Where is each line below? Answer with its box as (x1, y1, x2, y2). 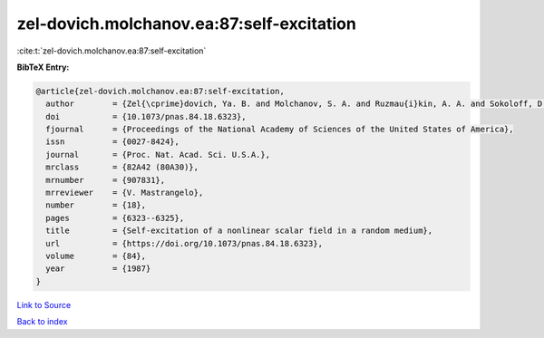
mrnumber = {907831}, (45, 175, 166, 185)
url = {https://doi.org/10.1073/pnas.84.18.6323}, (45, 238, 324, 248)
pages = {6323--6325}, (45, 213, 185, 223)
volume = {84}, (45, 251, 147, 261)
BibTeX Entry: (16, 62, 70, 72)
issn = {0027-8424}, (45, 137, 180, 147)
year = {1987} (45, 264, 151, 274)
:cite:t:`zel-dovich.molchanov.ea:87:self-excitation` (16, 45, 207, 56)
